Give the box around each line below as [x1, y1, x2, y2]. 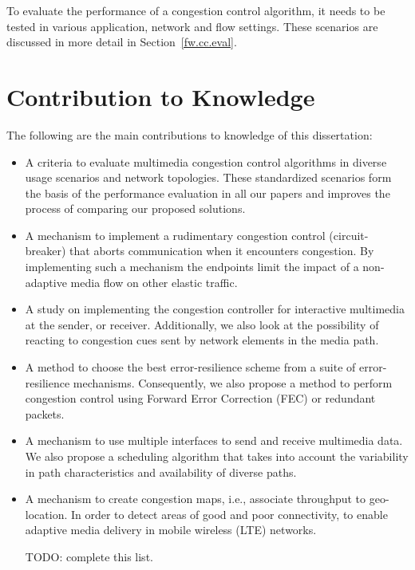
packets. [25, 405, 65, 422]
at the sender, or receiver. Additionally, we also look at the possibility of [25, 316, 379, 332]
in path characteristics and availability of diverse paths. [25, 463, 297, 480]
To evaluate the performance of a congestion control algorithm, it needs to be [6, 2, 385, 18]
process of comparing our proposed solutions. [25, 200, 246, 217]
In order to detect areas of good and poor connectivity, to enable [70, 505, 388, 522]
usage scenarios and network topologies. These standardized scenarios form [25, 169, 392, 186]
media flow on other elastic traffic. [70, 273, 238, 290]
